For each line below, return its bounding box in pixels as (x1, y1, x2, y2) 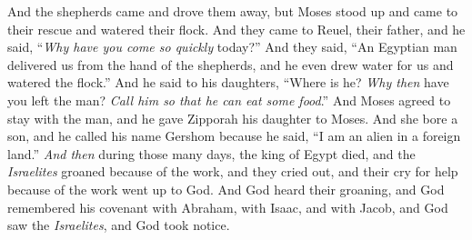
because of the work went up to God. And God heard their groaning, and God (7, 179, 445, 198)
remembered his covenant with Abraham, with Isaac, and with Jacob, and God (7, 197, 448, 216)
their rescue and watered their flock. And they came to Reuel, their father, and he (7, 19, 466, 38)
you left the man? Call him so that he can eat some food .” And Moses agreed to (7, 90, 451, 109)
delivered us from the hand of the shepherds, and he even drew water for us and (7, 55, 454, 74)
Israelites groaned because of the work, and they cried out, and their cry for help (7, 162, 458, 181)
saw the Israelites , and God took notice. (7, 215, 230, 235)
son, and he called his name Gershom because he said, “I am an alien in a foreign (7, 126, 461, 145)
